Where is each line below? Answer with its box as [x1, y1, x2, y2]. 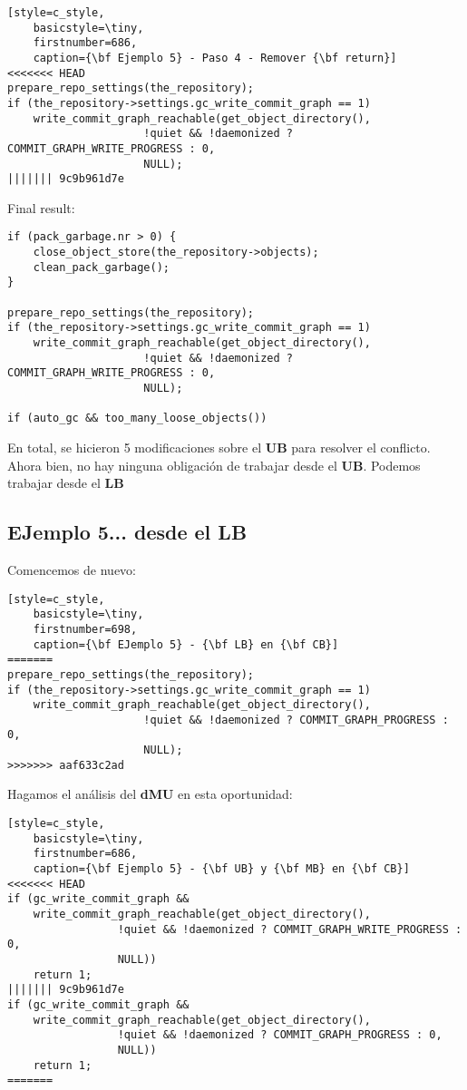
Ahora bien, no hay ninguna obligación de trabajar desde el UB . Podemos [7, 455, 421, 474]
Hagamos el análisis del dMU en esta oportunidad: [7, 784, 293, 803]
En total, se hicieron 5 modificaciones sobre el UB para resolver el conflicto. [7, 438, 431, 456]
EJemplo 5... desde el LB [7, 518, 248, 546]
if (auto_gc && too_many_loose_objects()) [7, 412, 268, 425]
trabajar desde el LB [7, 473, 124, 492]
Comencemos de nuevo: [7, 560, 136, 579]
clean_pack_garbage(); [33, 260, 170, 274]
